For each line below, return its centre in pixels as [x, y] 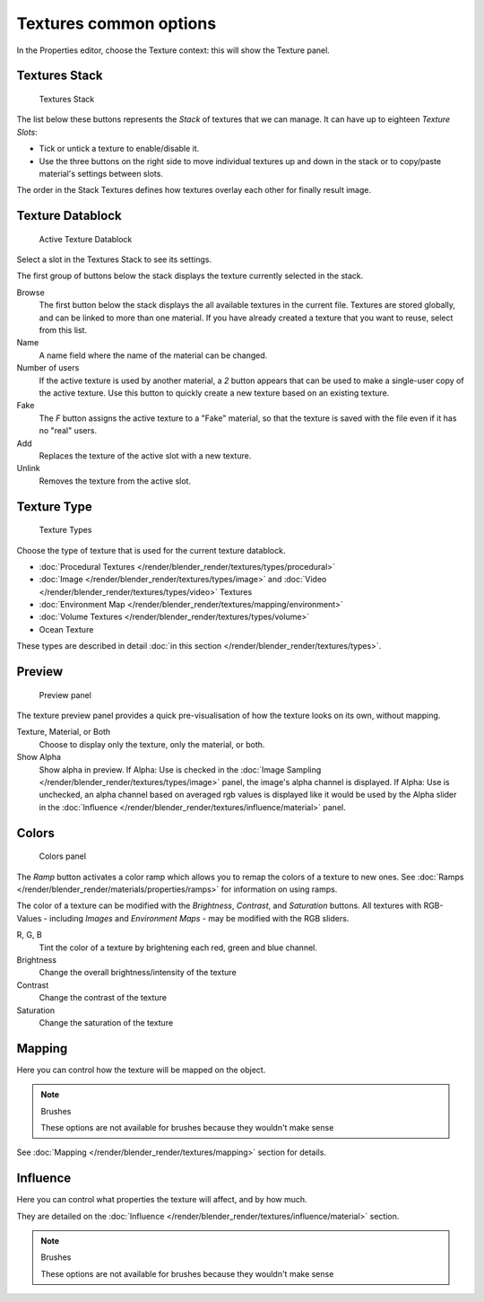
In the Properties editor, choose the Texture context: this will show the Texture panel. [173, 50]
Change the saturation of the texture [106, 1022]
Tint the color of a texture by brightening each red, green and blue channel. [178, 948]
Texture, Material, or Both [64, 732]
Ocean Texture [66, 629]
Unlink [28, 468]
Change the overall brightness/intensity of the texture [138, 973]
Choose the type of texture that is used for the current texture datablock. [151, 550]
